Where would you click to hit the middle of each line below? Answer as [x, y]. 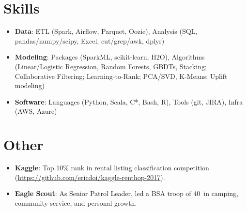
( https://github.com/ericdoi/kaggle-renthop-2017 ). [90, 177]
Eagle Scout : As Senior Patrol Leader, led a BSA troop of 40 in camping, [126, 193]
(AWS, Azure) [36, 111]
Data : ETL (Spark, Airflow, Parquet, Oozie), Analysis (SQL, [106, 31]
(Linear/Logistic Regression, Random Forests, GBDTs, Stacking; [111, 66]
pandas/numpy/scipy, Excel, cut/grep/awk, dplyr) [90, 40]
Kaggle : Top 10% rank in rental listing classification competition [112, 167]
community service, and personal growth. [76, 203]
